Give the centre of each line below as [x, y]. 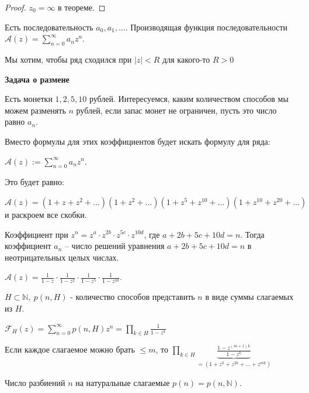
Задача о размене [37, 79]
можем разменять [35, 110]
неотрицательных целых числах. [62, 257]
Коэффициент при [37, 234]
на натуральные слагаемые [123, 383]
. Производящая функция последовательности [206, 27]
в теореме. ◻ [82, 7]
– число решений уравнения [114, 246]
